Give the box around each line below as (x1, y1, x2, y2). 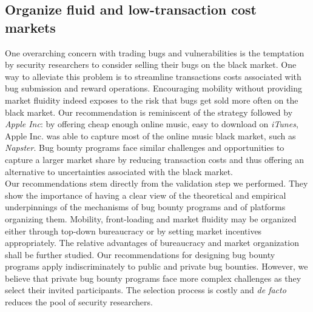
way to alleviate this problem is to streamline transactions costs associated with (5, 70, 301, 82)
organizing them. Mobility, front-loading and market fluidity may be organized (5, 212, 297, 225)
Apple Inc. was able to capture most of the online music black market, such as (5, 129, 296, 142)
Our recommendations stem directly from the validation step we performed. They (5, 177, 308, 190)
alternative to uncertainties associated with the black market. (5, 165, 233, 178)
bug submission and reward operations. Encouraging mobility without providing (5, 82, 303, 95)
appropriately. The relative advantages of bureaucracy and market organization (5, 236, 299, 249)
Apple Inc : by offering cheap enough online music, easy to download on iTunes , (5, 118, 298, 130)
